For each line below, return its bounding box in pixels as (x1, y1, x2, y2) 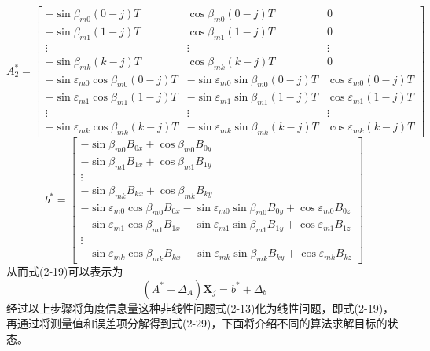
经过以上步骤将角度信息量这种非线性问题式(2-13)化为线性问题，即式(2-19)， (6, 299, 395, 316)
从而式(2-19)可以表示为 (6, 263, 123, 280)
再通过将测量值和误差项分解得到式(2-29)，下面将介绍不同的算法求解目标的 (6, 315, 388, 331)
